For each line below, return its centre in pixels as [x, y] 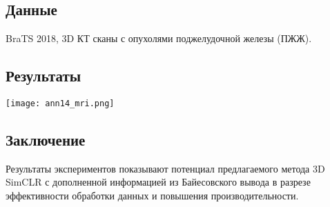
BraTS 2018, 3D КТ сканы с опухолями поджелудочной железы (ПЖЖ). [159, 38]
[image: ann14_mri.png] [60, 103]
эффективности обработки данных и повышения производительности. [152, 196]
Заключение [46, 140]
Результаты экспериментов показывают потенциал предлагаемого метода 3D [165, 168]
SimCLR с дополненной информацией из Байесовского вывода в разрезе [158, 182]
